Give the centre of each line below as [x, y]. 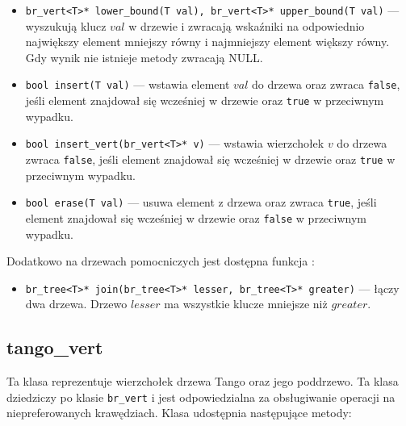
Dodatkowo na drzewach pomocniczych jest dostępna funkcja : [161, 261]
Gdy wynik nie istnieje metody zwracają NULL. [144, 57]
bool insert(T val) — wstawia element [128, 84]
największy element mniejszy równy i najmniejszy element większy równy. [207, 42]
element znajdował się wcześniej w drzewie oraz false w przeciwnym [196, 217]
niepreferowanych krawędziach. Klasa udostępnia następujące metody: [179, 413]
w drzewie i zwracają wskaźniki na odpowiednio [247, 25]
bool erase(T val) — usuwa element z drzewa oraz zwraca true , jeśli [201, 202]
